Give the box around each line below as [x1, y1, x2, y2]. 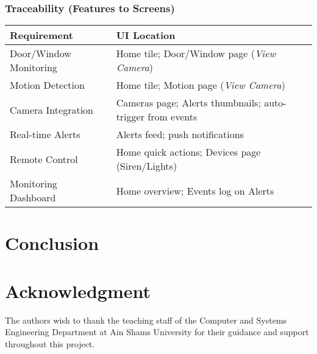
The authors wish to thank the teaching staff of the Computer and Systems [5, 313, 287, 326]
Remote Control [10, 151, 78, 166]
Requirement [10, 28, 73, 43]
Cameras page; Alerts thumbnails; [116, 95, 261, 110]
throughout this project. [5, 337, 95, 350]
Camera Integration [10, 102, 93, 117]
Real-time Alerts [10, 127, 80, 142]
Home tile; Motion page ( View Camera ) [116, 78, 285, 92]
